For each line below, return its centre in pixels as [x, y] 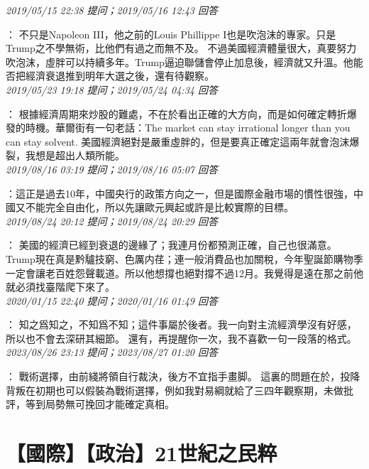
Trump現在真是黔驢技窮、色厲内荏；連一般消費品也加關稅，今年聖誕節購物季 [184, 258]
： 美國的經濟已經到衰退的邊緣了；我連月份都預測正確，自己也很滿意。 [171, 245]
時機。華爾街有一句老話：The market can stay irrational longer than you [188, 128]
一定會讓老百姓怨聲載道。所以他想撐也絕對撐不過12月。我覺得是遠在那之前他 [184, 273]
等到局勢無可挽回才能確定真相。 [100, 404]
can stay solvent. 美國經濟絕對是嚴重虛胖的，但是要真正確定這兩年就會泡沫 [178, 141]
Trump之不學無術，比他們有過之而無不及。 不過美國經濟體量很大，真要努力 [181, 48]
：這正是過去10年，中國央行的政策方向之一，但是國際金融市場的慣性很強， [180, 193]
